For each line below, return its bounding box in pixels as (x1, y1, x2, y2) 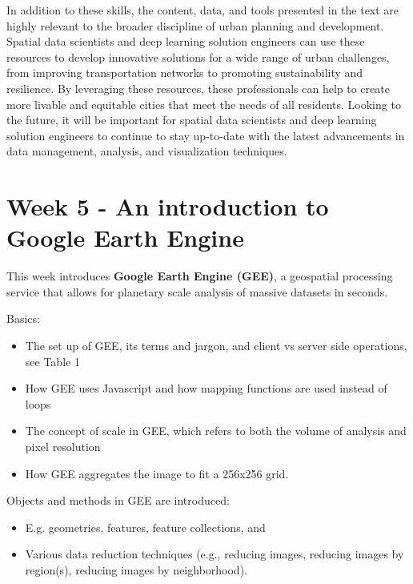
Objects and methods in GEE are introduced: (6, 492, 230, 509)
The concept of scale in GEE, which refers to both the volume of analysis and (25, 422, 407, 439)
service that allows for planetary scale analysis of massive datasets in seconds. (6, 283, 388, 300)
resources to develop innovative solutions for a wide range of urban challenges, (6, 48, 390, 65)
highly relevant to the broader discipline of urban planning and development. (6, 17, 384, 34)
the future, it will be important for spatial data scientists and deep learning (6, 111, 377, 128)
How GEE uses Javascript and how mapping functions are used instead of (25, 380, 387, 397)
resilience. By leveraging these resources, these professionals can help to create (6, 79, 390, 96)
